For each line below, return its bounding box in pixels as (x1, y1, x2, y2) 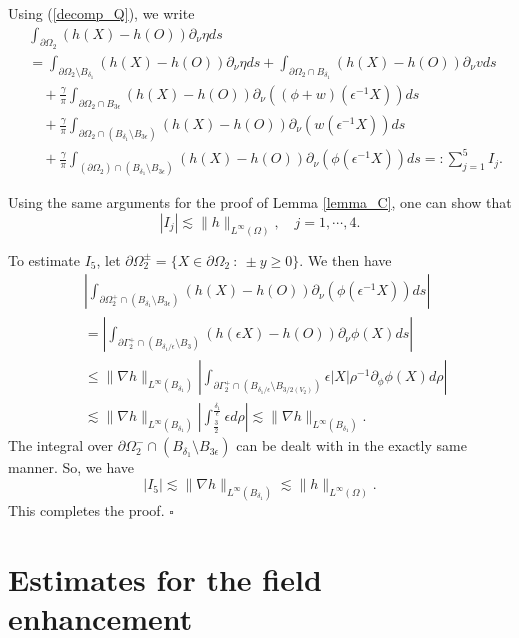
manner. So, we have (8, 457, 135, 478)
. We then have (299, 249, 392, 270)
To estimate (8, 249, 81, 270)
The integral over (8, 435, 114, 456)
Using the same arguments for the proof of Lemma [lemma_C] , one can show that (8, 192, 512, 213)
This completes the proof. (8, 499, 165, 520)
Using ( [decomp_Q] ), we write (8, 3, 195, 23)
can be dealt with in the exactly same (236, 435, 467, 456)
